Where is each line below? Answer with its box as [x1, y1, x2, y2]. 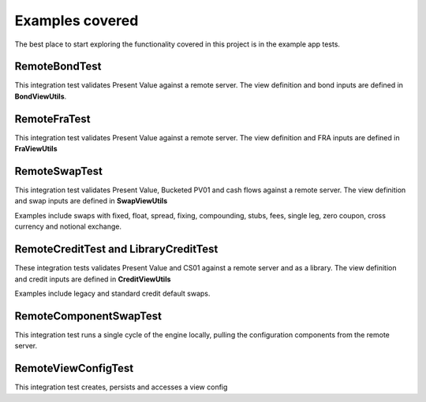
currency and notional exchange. [14, 221, 122, 232]
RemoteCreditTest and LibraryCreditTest [14, 243, 219, 256]
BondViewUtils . [14, 91, 67, 101]
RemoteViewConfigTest [14, 362, 134, 375]
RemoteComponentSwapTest [14, 309, 162, 322]
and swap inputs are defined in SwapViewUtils [14, 196, 168, 206]
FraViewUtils [14, 144, 58, 154]
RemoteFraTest [14, 112, 91, 125]
